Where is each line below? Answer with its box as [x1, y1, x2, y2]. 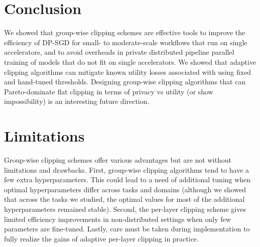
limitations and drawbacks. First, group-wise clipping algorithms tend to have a [4, 164, 249, 175]
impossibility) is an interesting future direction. [4, 96, 150, 106]
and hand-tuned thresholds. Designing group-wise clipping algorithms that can [4, 76, 246, 87]
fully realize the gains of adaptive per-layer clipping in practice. [4, 233, 199, 243]
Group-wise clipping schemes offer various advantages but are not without [4, 155, 231, 165]
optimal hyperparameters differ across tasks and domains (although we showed [4, 184, 246, 194]
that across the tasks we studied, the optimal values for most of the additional [4, 194, 245, 204]
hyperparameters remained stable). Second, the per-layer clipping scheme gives [4, 203, 246, 214]
